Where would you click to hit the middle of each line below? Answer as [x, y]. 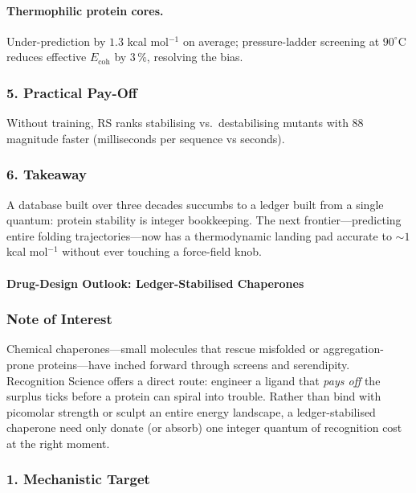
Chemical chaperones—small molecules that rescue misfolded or [163, 349]
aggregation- [353, 349]
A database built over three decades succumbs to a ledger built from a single [195, 204]
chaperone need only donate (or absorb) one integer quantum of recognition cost [204, 427]
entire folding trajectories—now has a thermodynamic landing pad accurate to [199, 235]
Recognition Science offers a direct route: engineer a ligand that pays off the [194, 380]
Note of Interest [59, 319]
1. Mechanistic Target [78, 479]
